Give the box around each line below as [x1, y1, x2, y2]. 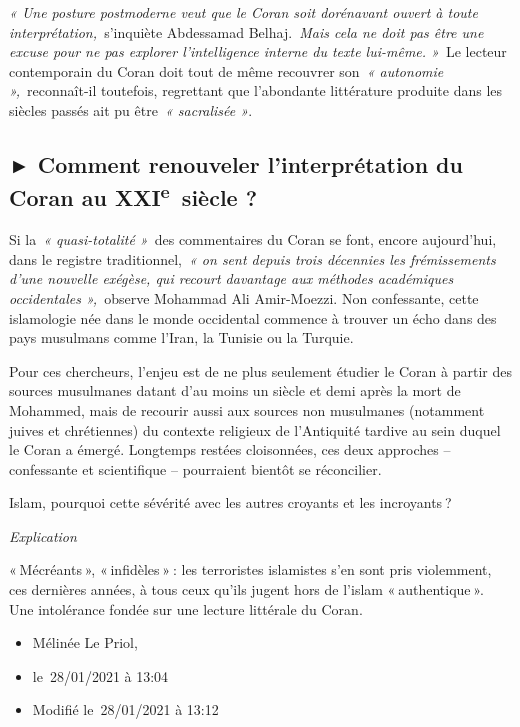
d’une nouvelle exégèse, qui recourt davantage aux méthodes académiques [9, 268, 454, 289]
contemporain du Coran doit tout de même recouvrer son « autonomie [9, 60, 444, 81]
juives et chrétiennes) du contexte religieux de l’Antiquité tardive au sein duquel [9, 419, 501, 440]
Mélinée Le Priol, [32, 632, 138, 653]
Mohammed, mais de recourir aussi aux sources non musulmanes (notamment [9, 399, 485, 420]
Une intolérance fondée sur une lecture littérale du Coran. [9, 598, 363, 619]
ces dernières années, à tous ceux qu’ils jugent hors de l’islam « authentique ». [9, 579, 484, 600]
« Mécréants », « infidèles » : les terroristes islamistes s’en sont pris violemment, [9, 559, 492, 580]
